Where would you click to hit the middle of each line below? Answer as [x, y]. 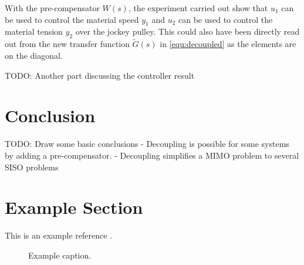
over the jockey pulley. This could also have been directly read [188, 31]
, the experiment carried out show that [198, 8]
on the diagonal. [34, 55]
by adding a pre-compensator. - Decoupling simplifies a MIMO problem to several [152, 155]
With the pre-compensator [52, 8]
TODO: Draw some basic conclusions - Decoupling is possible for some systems [147, 144]
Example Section [74, 207]
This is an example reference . [58, 235]
